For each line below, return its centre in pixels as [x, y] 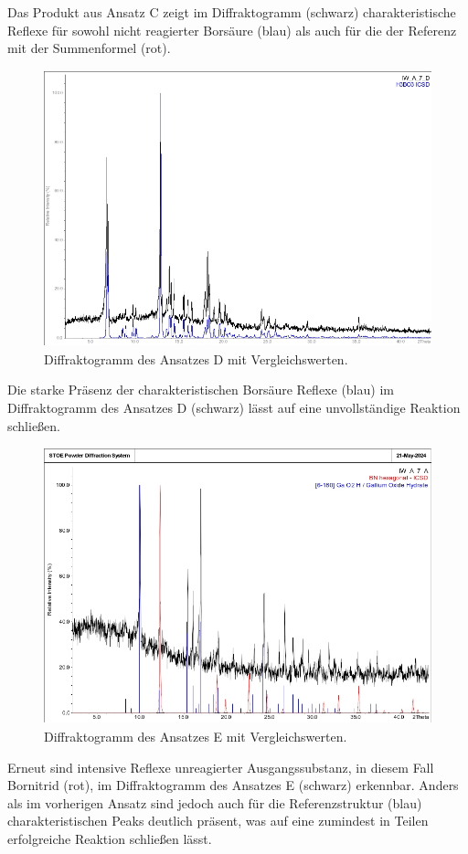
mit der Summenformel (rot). [89, 48]
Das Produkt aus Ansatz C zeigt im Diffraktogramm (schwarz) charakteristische [232, 12]
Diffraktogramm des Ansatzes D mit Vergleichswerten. [196, 358]
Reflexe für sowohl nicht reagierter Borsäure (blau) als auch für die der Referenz [232, 30]
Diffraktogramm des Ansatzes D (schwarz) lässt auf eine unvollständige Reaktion [234, 407]
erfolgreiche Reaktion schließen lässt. [110, 839]
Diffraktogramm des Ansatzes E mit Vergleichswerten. [196, 737]
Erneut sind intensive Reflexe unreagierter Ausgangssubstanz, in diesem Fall [221, 767]
